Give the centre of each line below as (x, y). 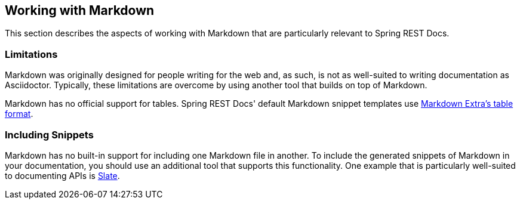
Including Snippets (49, 135)
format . (19, 114)
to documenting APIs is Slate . (62, 175)
